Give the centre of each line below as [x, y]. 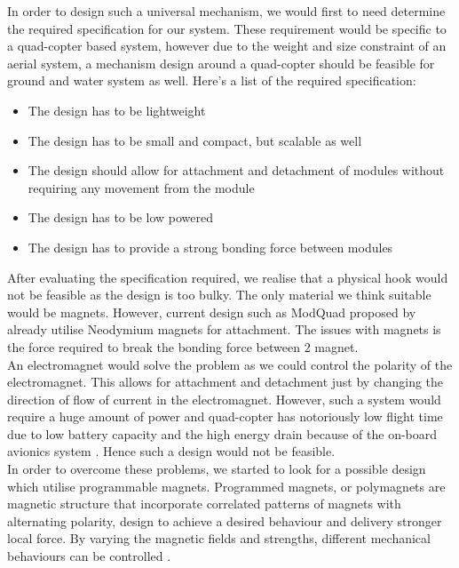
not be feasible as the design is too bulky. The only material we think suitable [219, 295]
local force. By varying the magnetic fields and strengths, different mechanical [219, 538]
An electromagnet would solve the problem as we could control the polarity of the [230, 364]
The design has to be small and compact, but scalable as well [195, 140]
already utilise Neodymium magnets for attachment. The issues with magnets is [224, 329]
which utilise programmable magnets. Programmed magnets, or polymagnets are [226, 486]
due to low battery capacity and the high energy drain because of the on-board [222, 433]
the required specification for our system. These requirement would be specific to [227, 28]
